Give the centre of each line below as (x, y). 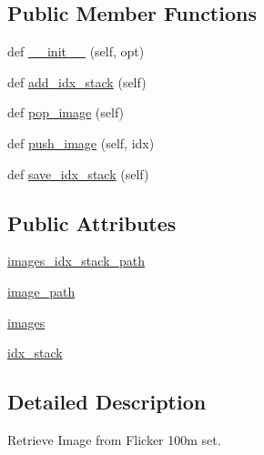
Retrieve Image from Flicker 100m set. (114, 439)
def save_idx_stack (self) (78, 173)
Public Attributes (92, 222)
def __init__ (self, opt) (76, 51)
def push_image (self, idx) (81, 142)
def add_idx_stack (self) (77, 81)
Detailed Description (107, 402)
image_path (41, 291)
